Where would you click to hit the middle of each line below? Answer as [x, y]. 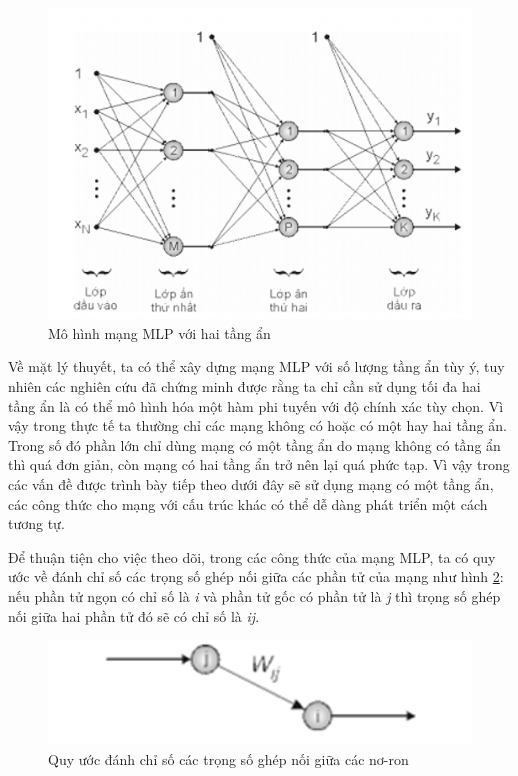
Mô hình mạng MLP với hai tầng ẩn [159, 332]
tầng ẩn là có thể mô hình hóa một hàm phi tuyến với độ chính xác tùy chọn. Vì [256, 405]
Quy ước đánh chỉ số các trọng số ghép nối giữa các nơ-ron [228, 759]
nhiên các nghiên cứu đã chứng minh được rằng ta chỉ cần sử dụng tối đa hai [244, 386]
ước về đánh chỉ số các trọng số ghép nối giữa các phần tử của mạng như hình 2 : [256, 576]
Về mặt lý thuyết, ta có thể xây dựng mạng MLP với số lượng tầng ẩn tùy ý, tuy [256, 366]
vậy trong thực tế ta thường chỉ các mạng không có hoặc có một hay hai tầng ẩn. [257, 425]
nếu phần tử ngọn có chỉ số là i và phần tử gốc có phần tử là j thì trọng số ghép [254, 595]
